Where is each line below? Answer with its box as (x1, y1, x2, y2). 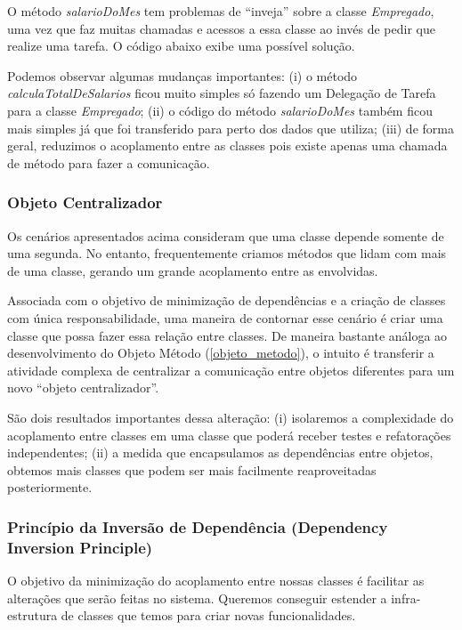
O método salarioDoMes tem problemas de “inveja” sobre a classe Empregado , (7, 2, 434, 20)
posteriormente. (7, 478, 93, 497)
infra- (391, 588, 421, 607)
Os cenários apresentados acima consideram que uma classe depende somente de (7, 226, 444, 245)
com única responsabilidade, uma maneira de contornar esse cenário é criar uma (7, 308, 443, 327)
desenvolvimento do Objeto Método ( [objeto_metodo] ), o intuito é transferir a (7, 343, 434, 362)
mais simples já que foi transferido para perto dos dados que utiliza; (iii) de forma (7, 118, 454, 137)
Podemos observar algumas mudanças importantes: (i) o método (7, 66, 358, 85)
